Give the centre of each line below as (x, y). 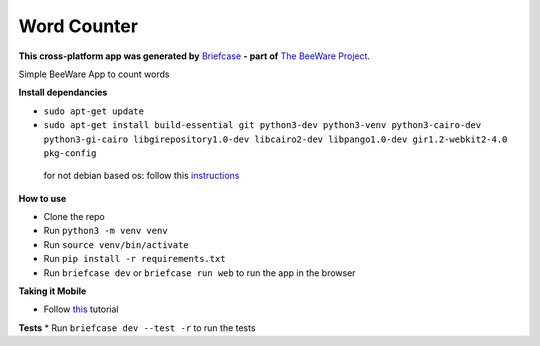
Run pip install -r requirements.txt (134, 259)
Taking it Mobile (52, 291)
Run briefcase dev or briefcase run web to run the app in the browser (199, 272)
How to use (42, 198)
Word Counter (78, 26)
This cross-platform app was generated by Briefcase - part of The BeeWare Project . (194, 56)
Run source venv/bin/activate (116, 244)
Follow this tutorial (81, 309)
